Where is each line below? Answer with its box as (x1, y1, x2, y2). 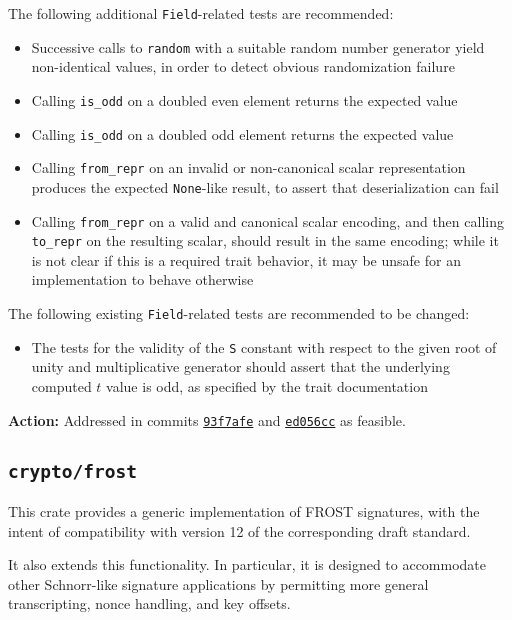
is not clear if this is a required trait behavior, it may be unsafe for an (31, 249, 461, 270)
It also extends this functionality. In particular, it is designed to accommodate (8, 554, 487, 575)
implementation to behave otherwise (31, 269, 254, 290)
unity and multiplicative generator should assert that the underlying (31, 356, 450, 377)
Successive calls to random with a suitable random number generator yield (31, 36, 485, 57)
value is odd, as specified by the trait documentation (106, 375, 428, 396)
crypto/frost (8, 460, 137, 482)
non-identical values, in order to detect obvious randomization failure (31, 56, 455, 77)
